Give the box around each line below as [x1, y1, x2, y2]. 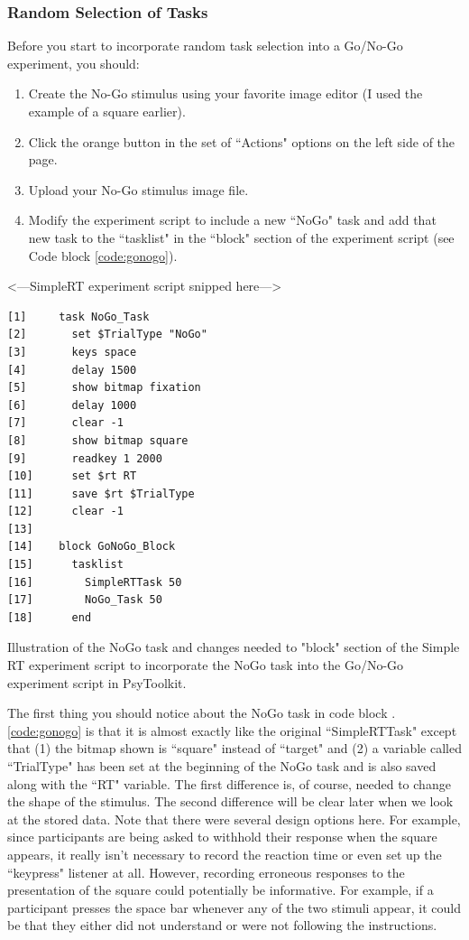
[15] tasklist [7, 558, 124, 572]
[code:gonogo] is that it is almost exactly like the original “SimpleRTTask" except [7, 721, 457, 740]
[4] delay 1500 [7, 363, 137, 377]
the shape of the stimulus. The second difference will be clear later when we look [7, 792, 454, 811]
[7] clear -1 [7, 416, 124, 430]
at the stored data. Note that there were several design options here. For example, [7, 809, 461, 828]
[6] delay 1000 [7, 398, 137, 412]
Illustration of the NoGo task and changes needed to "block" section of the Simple [7, 638, 460, 656]
